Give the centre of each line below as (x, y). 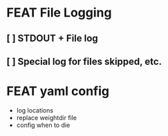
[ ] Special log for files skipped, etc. (84, 61)
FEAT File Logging (59, 13)
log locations (35, 110)
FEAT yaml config (58, 91)
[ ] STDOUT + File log (52, 38)
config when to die (43, 125)
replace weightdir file (47, 117)
